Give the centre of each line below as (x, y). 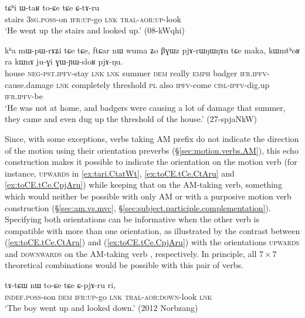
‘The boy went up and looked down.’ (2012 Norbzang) (101, 308)
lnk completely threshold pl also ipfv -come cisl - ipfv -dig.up (163, 84)
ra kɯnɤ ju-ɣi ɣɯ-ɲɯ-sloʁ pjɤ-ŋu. (64, 61)
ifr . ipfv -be (24, 96)
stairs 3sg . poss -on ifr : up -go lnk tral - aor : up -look (93, 18)
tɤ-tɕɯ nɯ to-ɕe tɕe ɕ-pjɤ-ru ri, (60, 285)
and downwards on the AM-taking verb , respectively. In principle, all (131, 253)
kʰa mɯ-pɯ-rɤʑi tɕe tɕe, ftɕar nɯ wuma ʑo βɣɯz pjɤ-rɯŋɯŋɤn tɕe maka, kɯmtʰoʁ (152, 50)
